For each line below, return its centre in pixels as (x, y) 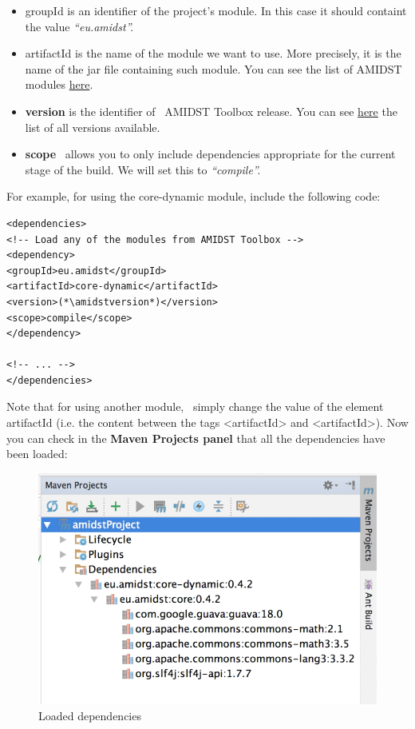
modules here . (59, 84)
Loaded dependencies (90, 715)
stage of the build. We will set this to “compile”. (143, 169)
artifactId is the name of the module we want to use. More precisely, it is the (213, 53)
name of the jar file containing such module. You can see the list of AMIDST (213, 68)
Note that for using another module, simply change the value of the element (195, 406)
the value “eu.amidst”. (79, 26)
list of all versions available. (93, 127)
